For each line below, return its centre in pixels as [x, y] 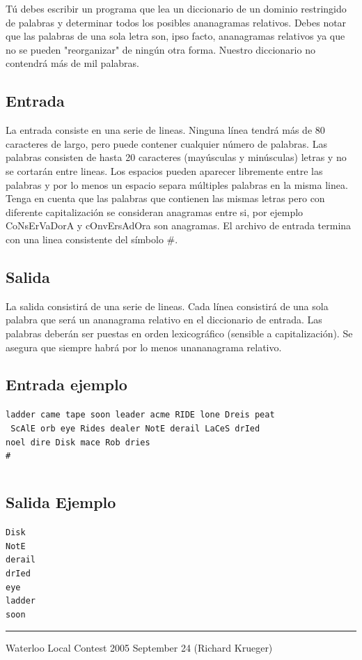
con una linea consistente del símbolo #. [92, 239]
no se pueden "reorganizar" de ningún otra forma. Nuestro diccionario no [160, 49]
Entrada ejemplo [66, 384]
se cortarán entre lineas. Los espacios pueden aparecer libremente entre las [164, 170]
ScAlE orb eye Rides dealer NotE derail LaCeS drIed [135, 428]
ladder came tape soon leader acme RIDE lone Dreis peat [140, 415]
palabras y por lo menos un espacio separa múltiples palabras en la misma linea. [177, 184]
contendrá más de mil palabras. [72, 63]
